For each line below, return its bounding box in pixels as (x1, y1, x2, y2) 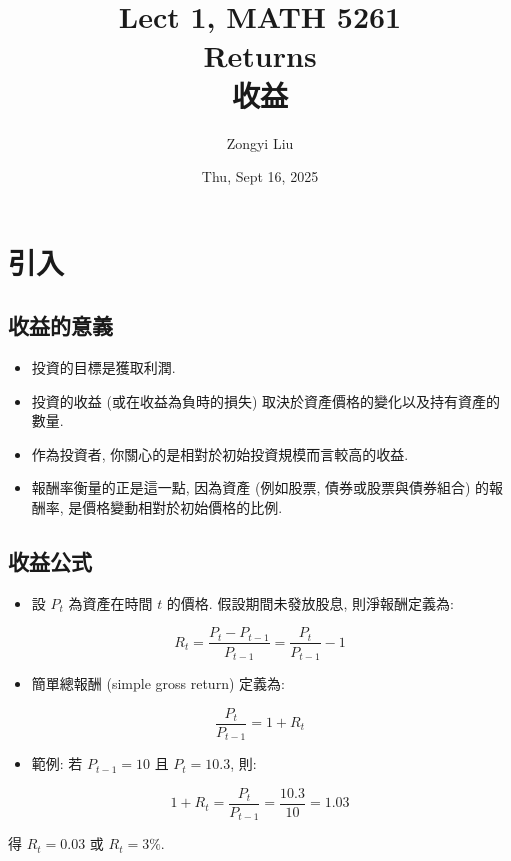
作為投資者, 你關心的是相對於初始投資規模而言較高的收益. (31, 443, 409, 464)
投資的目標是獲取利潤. (31, 357, 176, 378)
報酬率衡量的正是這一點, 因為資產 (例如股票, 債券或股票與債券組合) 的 (31, 477, 490, 498)
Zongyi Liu (226, 132, 294, 153)
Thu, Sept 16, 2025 (201, 166, 319, 187)
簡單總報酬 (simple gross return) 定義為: (31, 672, 285, 693)
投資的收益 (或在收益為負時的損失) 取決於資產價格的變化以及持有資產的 (31, 390, 501, 411)
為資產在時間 (68, 592, 153, 613)
